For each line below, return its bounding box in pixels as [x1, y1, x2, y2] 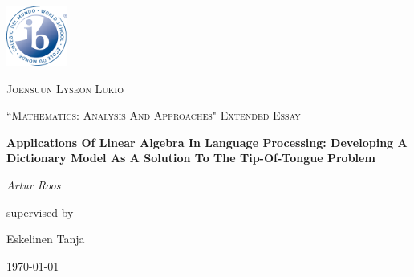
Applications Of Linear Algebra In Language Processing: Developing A [6, 133, 408, 150]
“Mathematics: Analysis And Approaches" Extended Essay [6, 107, 301, 124]
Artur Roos [6, 177, 61, 193]
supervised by [6, 203, 74, 220]
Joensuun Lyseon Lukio [6, 79, 124, 96]
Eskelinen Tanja [6, 230, 85, 247]
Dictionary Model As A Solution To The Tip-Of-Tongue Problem [6, 149, 375, 166]
